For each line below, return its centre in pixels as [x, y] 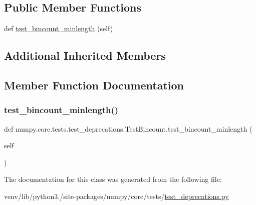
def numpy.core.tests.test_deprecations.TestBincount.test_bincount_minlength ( [128, 128]
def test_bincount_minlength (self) [59, 28]
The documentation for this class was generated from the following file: [113, 179]
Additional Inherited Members [85, 56]
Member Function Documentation [94, 85]
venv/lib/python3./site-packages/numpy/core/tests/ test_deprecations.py [116, 196]
